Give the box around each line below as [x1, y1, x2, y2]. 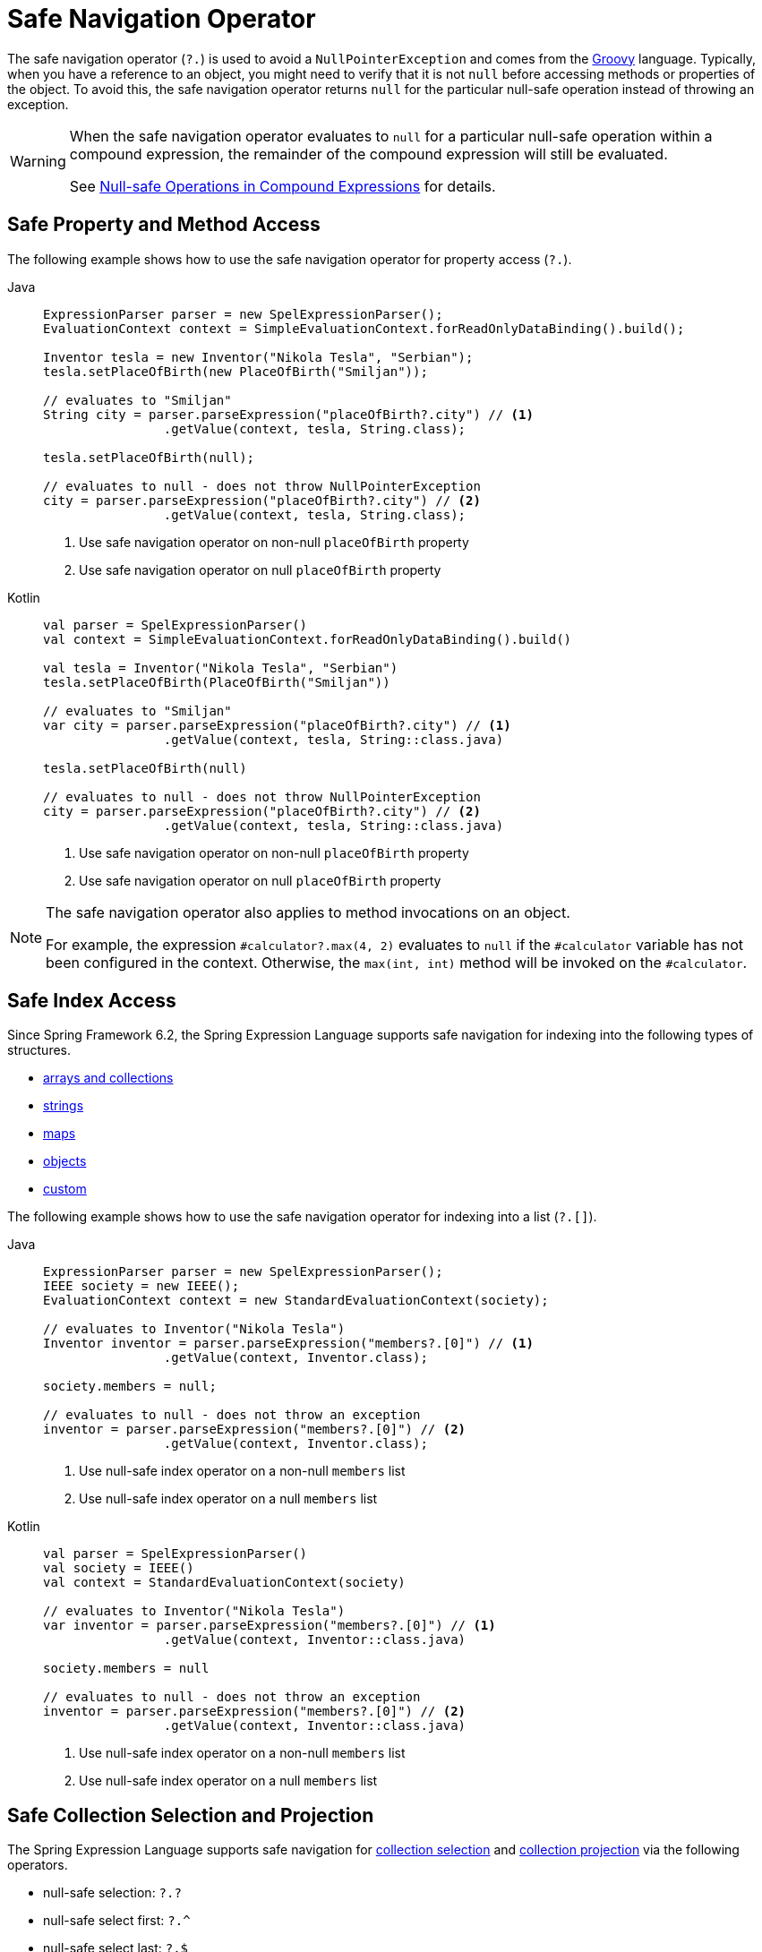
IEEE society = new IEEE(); [43, 1279, 240, 1294]
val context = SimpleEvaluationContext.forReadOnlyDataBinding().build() [43, 631, 572, 646]
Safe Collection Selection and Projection [7, 1803, 374, 1827]
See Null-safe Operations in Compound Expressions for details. [69, 176, 496, 195]
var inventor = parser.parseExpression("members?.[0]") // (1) [43, 1618, 496, 1633]
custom [43, 1181, 87, 1197]
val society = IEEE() [43, 1561, 194, 1576]
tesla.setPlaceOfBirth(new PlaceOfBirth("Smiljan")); [43, 364, 428, 379]
